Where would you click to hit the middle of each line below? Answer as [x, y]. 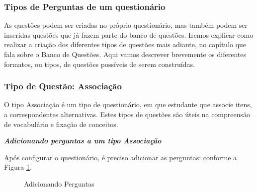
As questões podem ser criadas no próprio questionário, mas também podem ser [126, 25]
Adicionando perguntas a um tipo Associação [83, 141]
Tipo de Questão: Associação [63, 86]
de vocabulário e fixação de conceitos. [61, 124]
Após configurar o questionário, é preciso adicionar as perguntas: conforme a [121, 157]
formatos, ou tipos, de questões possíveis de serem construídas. [99, 64]
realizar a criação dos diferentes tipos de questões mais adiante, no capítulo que [125, 44]
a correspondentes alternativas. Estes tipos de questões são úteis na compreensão [127, 114]
